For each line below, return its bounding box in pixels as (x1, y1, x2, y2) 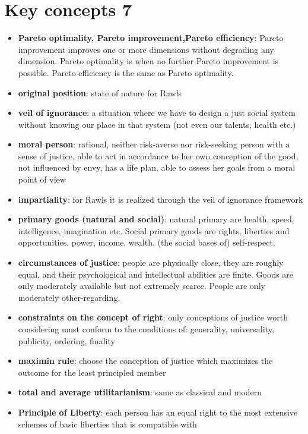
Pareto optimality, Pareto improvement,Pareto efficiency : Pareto (18, 32, 284, 44)
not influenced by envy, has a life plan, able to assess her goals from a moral (18, 161, 296, 174)
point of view (18, 173, 66, 185)
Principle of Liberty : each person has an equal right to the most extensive (18, 405, 298, 418)
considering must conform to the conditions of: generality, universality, (18, 323, 274, 335)
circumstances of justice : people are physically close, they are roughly (18, 256, 284, 269)
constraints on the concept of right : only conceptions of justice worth (18, 311, 288, 323)
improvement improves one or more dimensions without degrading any (18, 43, 274, 55)
